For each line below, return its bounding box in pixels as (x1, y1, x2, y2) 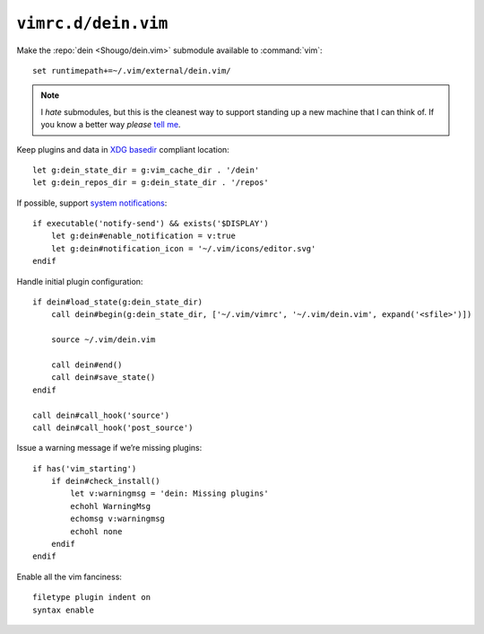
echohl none (70, 526, 123, 536)
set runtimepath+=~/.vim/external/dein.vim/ (32, 66, 232, 75)
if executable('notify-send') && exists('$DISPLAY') (32, 218, 269, 229)
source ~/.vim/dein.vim (50, 335, 156, 345)
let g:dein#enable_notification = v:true (50, 231, 237, 242)
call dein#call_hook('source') (32, 409, 170, 420)
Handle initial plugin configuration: (16, 276, 143, 286)
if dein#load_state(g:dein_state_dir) (32, 297, 203, 307)
